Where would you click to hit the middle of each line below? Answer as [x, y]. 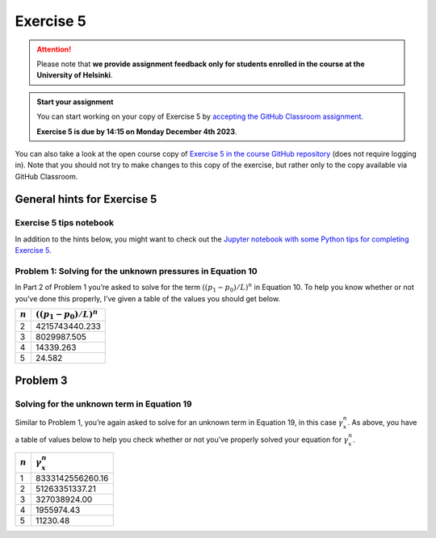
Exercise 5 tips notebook [65, 223]
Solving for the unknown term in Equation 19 [104, 404]
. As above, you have [382, 422]
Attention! [54, 49]
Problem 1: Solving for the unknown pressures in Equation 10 [136, 271]
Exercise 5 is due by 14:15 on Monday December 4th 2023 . [137, 131]
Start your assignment [75, 102]
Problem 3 [41, 380]
